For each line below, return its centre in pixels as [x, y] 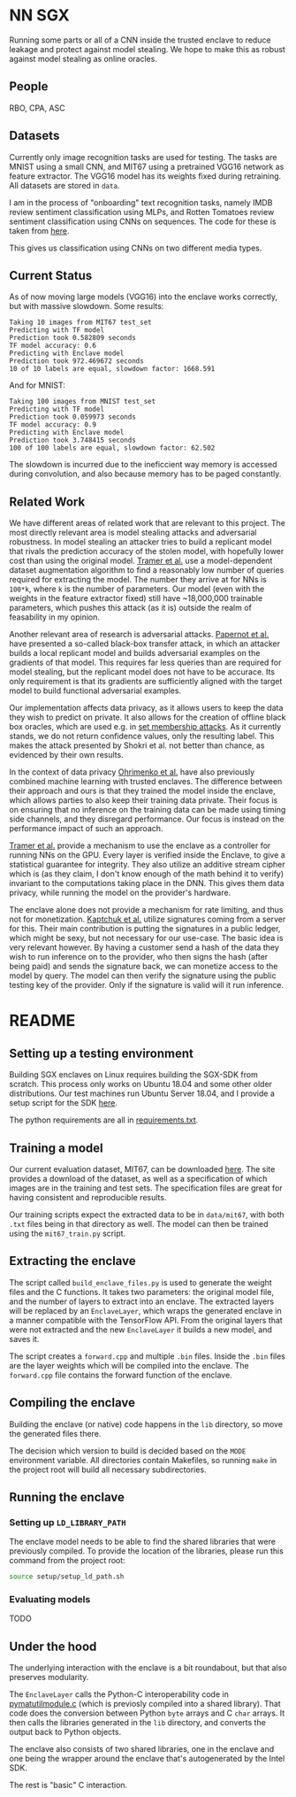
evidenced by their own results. [66, 755]
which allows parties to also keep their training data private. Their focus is [144, 800]
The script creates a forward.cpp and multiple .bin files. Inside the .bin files [147, 1356]
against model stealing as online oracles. [83, 58]
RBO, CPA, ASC [37, 108]
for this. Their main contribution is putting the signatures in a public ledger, [145, 929]
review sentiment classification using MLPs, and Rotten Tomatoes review [142, 212]
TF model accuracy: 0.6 [53, 346]
